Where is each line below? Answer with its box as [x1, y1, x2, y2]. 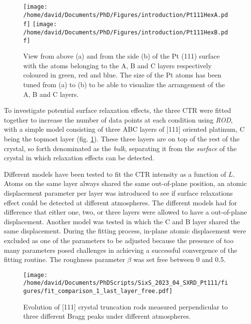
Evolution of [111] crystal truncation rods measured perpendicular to [23, 301, 228, 311]
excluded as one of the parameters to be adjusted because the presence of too [4, 235, 234, 245]
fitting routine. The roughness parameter [4, 254, 125, 264]
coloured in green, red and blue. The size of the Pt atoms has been [23, 70, 221, 80]
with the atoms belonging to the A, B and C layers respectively [23, 60, 212, 70]
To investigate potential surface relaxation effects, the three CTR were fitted [4, 105, 231, 115]
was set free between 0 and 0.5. [133, 254, 226, 264]
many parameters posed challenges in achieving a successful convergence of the [4, 245, 237, 255]
